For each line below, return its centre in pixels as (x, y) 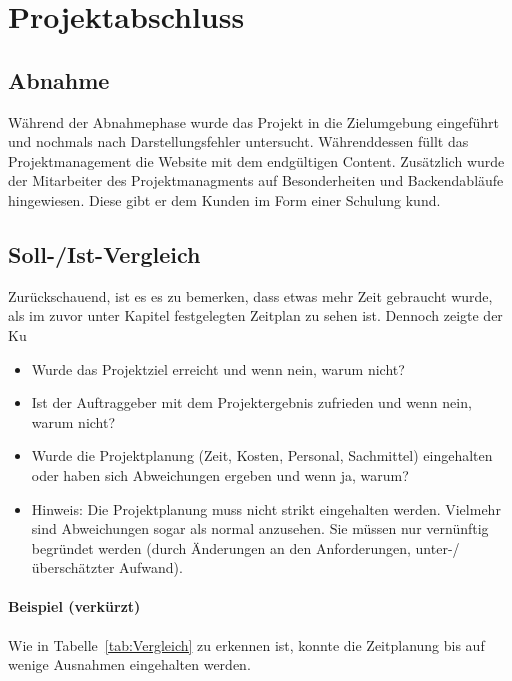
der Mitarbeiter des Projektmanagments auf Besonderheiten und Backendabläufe (256, 180)
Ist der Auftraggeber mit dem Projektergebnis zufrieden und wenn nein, (251, 402)
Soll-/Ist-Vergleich (104, 253)
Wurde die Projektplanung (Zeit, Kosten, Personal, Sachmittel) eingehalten (262, 455)
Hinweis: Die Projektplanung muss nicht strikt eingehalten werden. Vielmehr (266, 508)
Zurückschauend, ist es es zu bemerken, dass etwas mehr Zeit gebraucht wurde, (250, 295)
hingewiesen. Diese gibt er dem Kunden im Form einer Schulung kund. (224, 199)
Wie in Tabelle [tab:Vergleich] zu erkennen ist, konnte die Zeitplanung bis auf (246, 644)
